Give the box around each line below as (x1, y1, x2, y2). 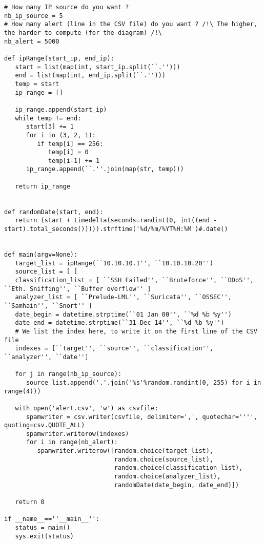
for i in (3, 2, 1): (26, 131, 96, 139)
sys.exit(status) (15, 532, 74, 540)
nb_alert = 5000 (4, 37, 59, 45)
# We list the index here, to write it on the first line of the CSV (15, 327, 257, 335)
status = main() (15, 524, 70, 532)
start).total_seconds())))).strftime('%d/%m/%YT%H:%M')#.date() (4, 225, 228, 233)
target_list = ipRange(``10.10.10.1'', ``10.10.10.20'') (15, 259, 214, 267)
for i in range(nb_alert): (26, 438, 118, 446)
